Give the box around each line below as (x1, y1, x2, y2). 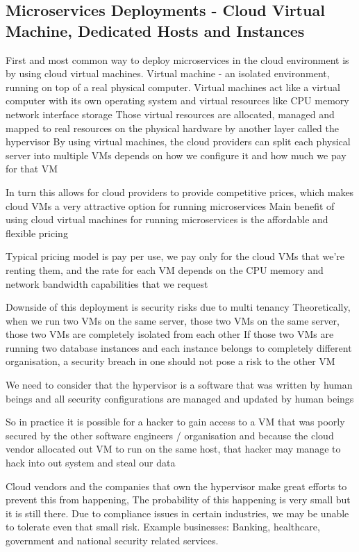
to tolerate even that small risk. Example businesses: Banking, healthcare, (6, 519, 320, 534)
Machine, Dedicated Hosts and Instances (6, 19, 305, 41)
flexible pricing (6, 225, 68, 240)
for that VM (6, 161, 58, 176)
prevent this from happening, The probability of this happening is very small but (6, 492, 351, 507)
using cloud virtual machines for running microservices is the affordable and (6, 212, 328, 227)
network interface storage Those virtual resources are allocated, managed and (6, 106, 335, 121)
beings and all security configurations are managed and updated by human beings (6, 391, 354, 405)
